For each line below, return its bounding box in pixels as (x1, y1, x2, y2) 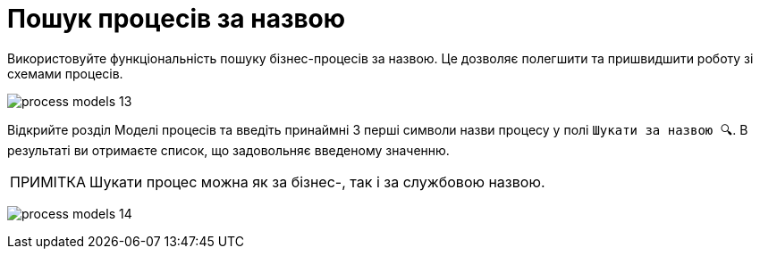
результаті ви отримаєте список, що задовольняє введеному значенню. (7, 142, 450, 158)
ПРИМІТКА (10, 172, 87, 191)
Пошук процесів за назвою (7, 4, 346, 34)
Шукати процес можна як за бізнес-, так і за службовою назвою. (89, 172, 545, 191)
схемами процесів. (7, 65, 123, 81)
